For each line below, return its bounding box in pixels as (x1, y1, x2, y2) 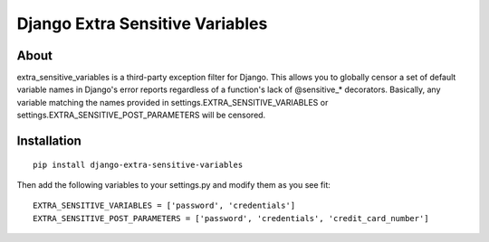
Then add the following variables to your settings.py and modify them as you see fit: (16, 180, 331, 191)
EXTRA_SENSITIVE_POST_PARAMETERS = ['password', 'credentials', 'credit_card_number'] (33, 213, 429, 223)
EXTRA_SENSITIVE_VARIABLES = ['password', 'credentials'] (33, 200, 296, 211)
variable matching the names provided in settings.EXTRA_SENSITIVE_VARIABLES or (16, 97, 329, 107)
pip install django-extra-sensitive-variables (33, 159, 244, 170)
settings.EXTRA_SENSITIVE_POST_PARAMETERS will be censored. (16, 109, 266, 121)
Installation (16, 134, 81, 149)
